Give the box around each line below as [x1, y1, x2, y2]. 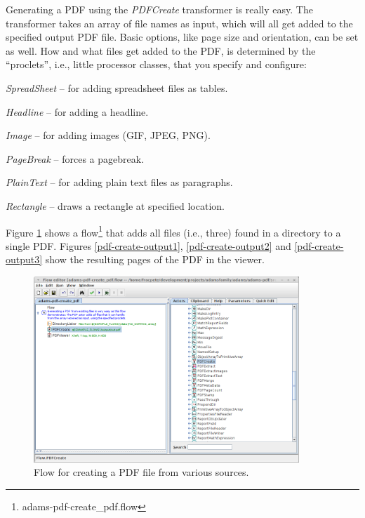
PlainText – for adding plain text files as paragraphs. [6, 175, 233, 190]
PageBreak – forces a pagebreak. [6, 151, 145, 166]
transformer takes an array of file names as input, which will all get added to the [6, 15, 353, 30]
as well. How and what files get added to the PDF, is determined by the [6, 43, 316, 58]
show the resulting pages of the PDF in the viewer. [45, 252, 265, 267]
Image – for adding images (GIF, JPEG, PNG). [6, 128, 211, 142]
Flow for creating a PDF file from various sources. [34, 465, 249, 479]
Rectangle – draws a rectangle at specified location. [6, 198, 225, 213]
